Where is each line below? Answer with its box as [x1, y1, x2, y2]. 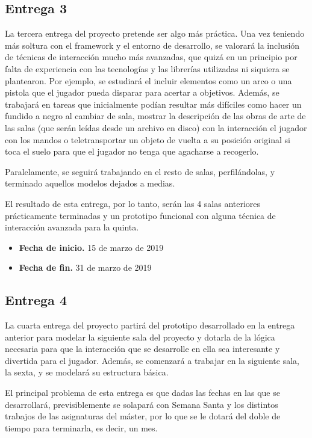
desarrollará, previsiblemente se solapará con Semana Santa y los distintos [5, 398, 278, 410]
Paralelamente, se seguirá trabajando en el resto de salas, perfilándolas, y [5, 165, 275, 177]
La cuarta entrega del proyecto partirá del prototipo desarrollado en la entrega [5, 319, 295, 332]
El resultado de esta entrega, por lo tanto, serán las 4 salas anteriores [5, 197, 261, 209]
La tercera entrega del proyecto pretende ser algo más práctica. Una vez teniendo [5, 27, 305, 40]
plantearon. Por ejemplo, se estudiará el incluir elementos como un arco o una [5, 74, 292, 87]
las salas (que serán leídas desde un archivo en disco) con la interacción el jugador [5, 121, 307, 134]
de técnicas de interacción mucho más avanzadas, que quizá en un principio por [5, 51, 298, 63]
